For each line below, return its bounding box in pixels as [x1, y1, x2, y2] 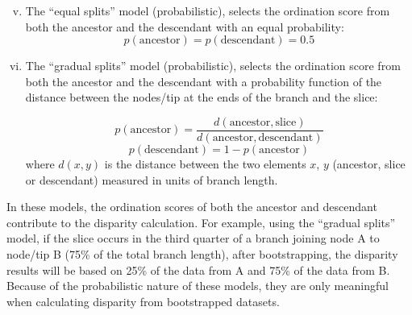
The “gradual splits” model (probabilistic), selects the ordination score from [25, 57, 401, 74]
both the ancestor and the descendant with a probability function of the [25, 73, 382, 89]
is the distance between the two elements [104, 155, 306, 172]
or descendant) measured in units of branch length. [25, 171, 278, 188]
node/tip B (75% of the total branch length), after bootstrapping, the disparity [6, 246, 398, 262]
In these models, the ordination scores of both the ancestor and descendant [6, 198, 377, 215]
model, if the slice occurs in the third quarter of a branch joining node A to [6, 230, 380, 247]
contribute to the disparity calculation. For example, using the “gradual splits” [6, 213, 396, 230]
